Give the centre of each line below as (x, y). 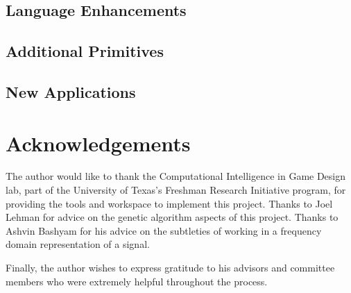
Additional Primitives (85, 51)
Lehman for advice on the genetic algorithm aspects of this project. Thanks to (172, 217)
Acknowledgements (98, 143)
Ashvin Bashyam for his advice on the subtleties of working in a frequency (164, 230)
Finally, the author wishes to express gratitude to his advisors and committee (170, 268)
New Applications (71, 91)
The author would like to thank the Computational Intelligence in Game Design (176, 176)
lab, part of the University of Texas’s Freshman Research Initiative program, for (176, 190)
